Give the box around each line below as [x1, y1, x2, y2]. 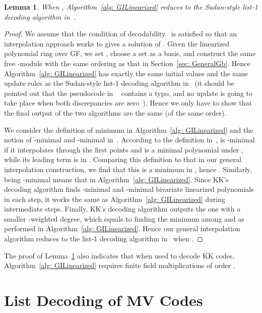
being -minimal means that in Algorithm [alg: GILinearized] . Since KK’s [4, 174, 229, 184]
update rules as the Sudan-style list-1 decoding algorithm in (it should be [4, 78, 234, 88]
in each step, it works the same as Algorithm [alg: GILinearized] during [4, 193, 226, 204]
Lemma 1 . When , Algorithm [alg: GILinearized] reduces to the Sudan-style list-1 [4, 2, 258, 12]
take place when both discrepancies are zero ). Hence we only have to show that [4, 97, 252, 108]
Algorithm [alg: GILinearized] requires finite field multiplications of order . [4, 260, 235, 271]
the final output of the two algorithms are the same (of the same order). [4, 107, 227, 118]
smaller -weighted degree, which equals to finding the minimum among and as [4, 213, 244, 224]
